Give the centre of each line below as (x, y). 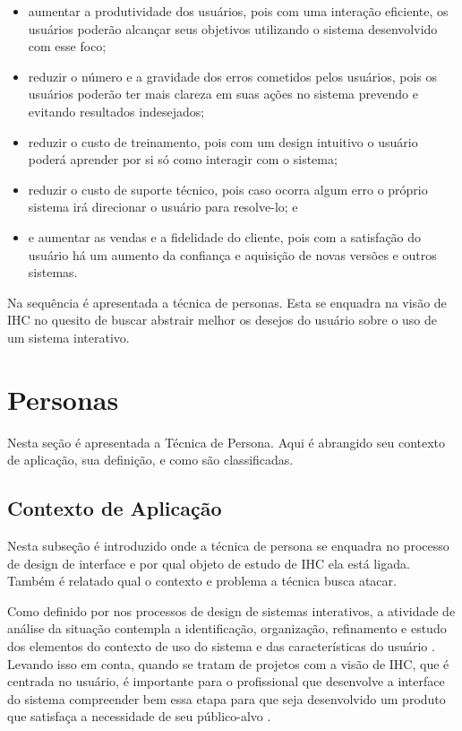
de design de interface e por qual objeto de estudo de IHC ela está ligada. (209, 563)
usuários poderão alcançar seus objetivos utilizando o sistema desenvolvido (233, 28)
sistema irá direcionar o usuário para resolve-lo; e (163, 207)
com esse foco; (67, 46)
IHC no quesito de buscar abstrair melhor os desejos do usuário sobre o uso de (222, 320)
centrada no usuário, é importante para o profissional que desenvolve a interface (226, 681)
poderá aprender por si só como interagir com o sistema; (183, 159)
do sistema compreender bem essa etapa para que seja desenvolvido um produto (227, 698)
